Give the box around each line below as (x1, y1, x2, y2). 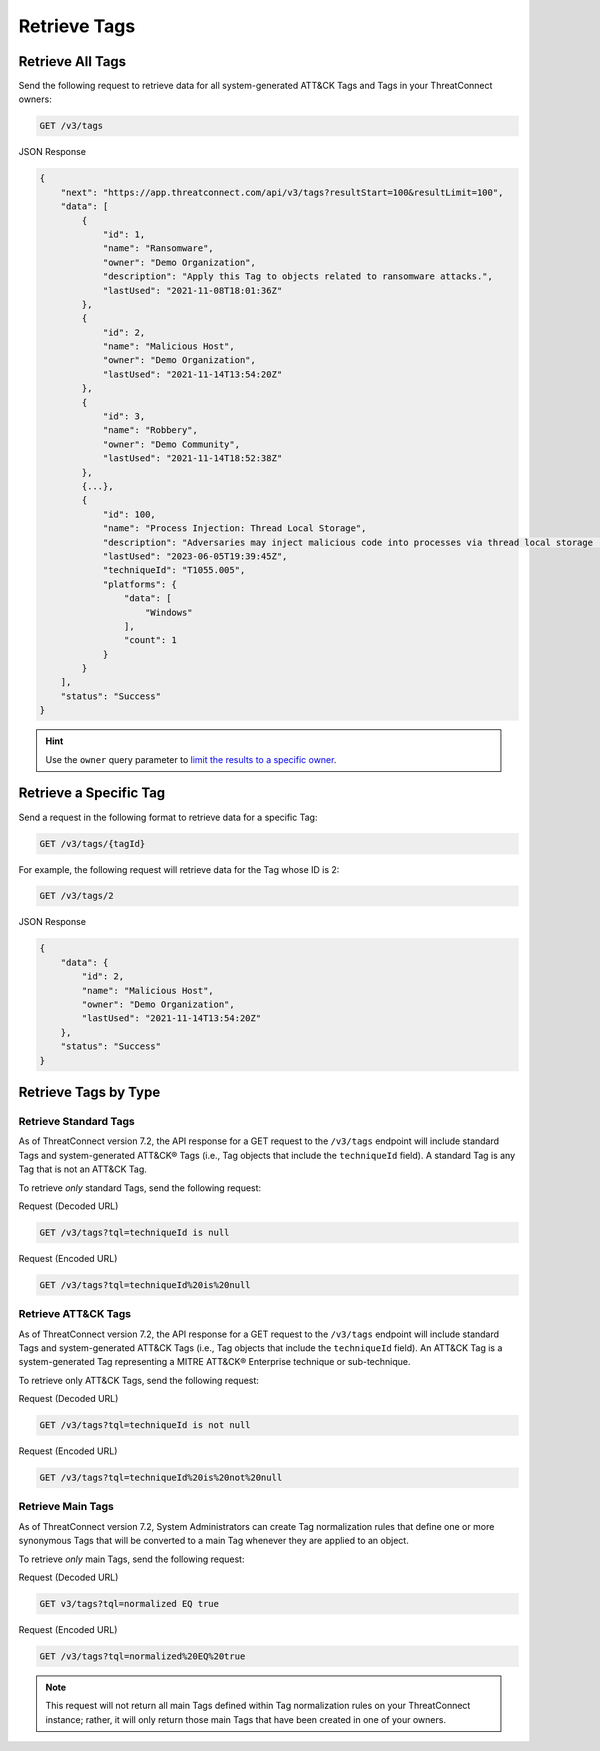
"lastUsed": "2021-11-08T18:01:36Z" (102, 285, 283, 296)
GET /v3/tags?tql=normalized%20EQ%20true (39, 1650, 246, 1662)
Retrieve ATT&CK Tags (18, 1307, 132, 1321)
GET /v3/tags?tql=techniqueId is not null (39, 1420, 251, 1431)
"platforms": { (102, 578, 177, 590)
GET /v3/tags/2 (39, 890, 114, 902)
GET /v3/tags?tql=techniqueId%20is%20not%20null (39, 1472, 283, 1484)
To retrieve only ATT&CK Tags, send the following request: (18, 1374, 260, 1386)
